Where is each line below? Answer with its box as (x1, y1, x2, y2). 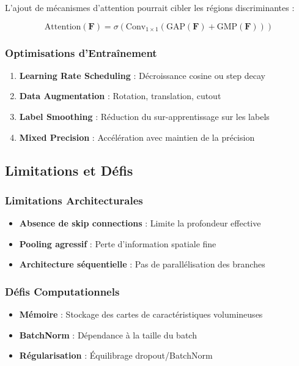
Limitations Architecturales (5, 192, 143, 207)
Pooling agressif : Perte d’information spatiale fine (19, 237, 216, 250)
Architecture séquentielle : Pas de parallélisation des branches (19, 258, 265, 271)
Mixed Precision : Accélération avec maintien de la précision (19, 130, 255, 143)
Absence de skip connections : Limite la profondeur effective (19, 217, 261, 230)
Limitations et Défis (5, 160, 133, 179)
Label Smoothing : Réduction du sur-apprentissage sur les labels (19, 110, 270, 122)
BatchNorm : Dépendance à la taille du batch (19, 328, 197, 341)
